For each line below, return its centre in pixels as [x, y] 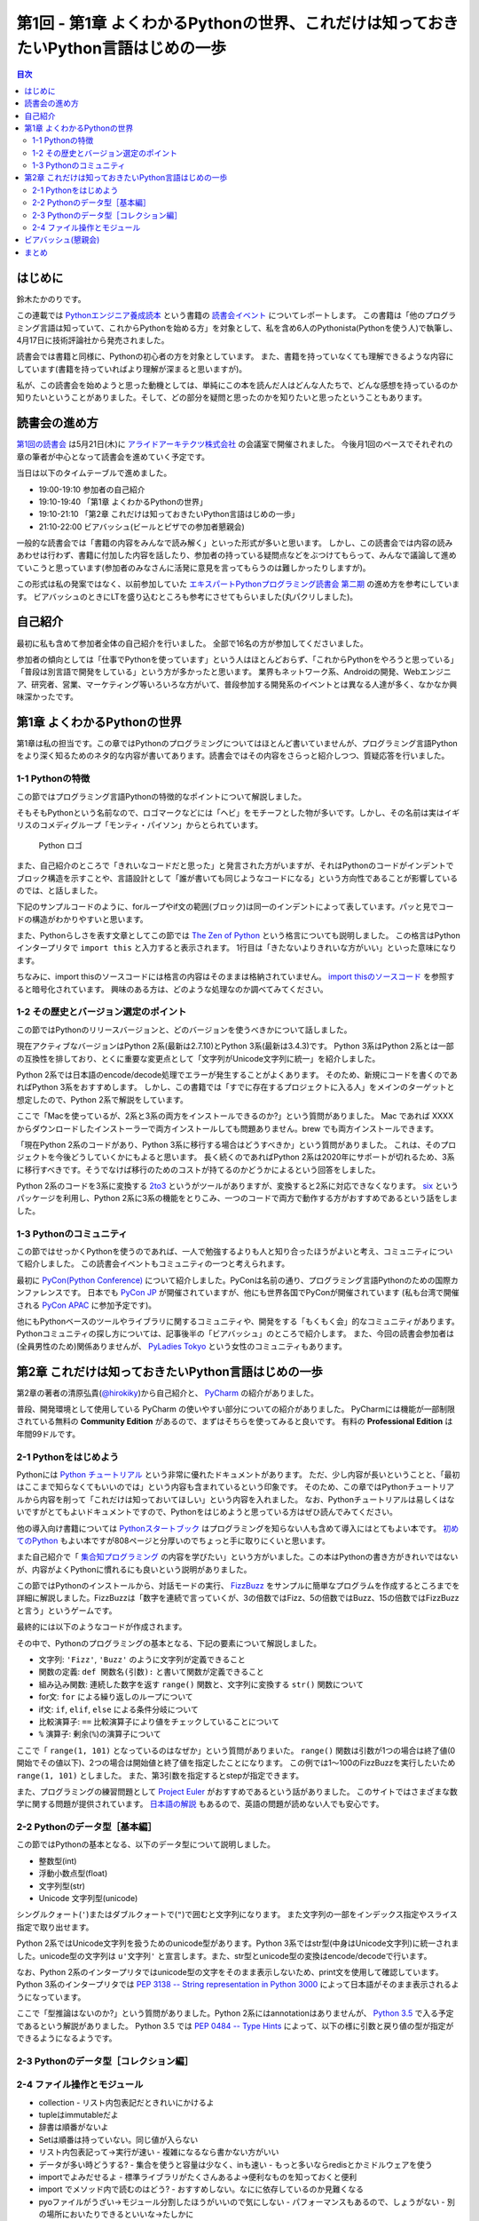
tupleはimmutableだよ [79, 2115]
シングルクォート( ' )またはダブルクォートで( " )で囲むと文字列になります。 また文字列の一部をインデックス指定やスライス [237, 1915]
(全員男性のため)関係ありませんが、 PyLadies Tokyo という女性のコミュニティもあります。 [182, 1346]
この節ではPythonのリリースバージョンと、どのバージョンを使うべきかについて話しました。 [184, 1030]
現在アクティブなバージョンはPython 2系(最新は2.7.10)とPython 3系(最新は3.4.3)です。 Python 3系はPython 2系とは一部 [235, 1046]
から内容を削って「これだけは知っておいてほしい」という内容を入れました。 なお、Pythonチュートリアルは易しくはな [239, 1499]
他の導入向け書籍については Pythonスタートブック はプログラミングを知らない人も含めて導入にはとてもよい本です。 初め [238, 1528]
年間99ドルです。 [48, 1434]
